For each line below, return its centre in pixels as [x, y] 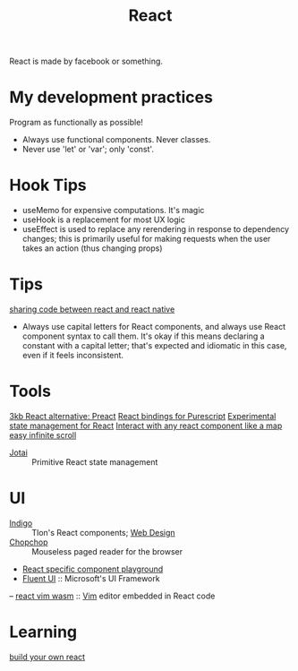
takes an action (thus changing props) [92, 248]
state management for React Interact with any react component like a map [146, 426]
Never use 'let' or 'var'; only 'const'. [88, 150]
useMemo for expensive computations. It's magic [113, 211]
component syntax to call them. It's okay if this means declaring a [144, 336]
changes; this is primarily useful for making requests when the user [146, 239]
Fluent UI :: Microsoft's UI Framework [91, 578]
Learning [43, 632]
